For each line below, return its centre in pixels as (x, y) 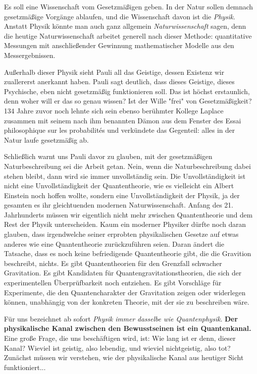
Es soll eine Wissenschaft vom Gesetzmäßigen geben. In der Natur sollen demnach (128, 6)
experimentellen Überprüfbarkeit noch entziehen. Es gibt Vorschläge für (113, 283)
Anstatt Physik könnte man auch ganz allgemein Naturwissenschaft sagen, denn (125, 26)
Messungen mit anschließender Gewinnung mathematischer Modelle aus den (119, 45)
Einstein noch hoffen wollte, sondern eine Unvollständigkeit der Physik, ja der (122, 195)
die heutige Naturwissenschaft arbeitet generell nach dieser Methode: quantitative (128, 35)
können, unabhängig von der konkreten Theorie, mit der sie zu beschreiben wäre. (127, 302)
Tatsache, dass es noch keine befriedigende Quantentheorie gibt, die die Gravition (128, 253)
